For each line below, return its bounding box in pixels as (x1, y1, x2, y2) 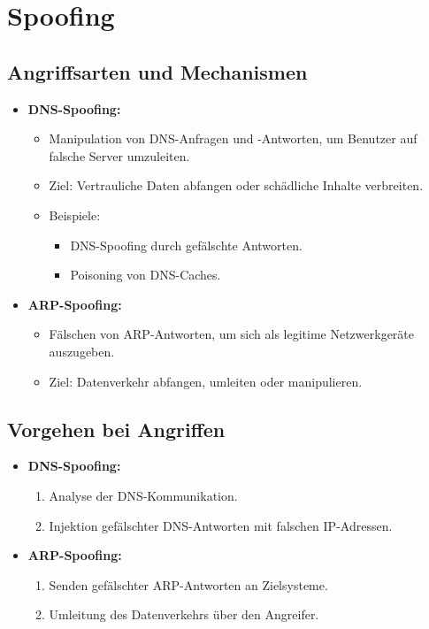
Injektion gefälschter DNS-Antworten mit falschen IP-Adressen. (49, 516, 393, 534)
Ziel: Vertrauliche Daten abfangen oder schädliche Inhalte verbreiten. (49, 176, 424, 195)
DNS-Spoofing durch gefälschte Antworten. (70, 235, 303, 254)
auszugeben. (49, 341, 115, 360)
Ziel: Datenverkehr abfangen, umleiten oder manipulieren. (49, 372, 363, 390)
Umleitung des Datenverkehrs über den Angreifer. (49, 605, 319, 624)
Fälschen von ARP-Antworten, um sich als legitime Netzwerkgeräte (49, 325, 415, 343)
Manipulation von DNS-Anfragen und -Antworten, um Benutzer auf (49, 129, 418, 148)
